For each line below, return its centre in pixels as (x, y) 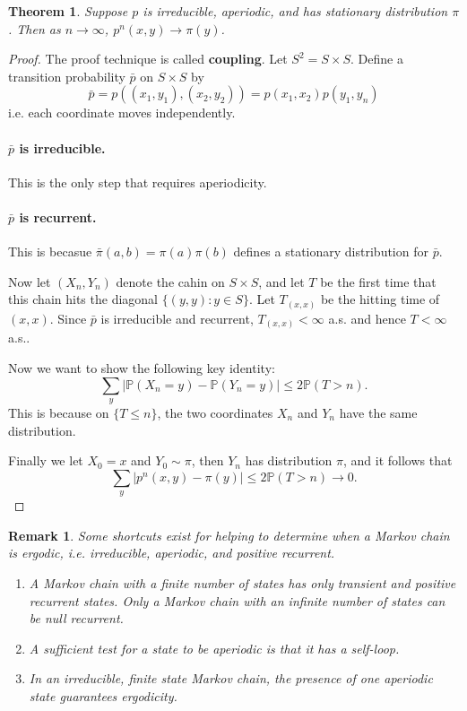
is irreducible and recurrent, (177, 318)
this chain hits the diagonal (83, 299)
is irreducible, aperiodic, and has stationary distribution (295, 11)
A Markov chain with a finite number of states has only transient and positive (242, 582)
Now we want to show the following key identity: (142, 367)
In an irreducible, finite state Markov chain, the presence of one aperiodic (231, 678)
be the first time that (378, 281)
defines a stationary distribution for (331, 251)
